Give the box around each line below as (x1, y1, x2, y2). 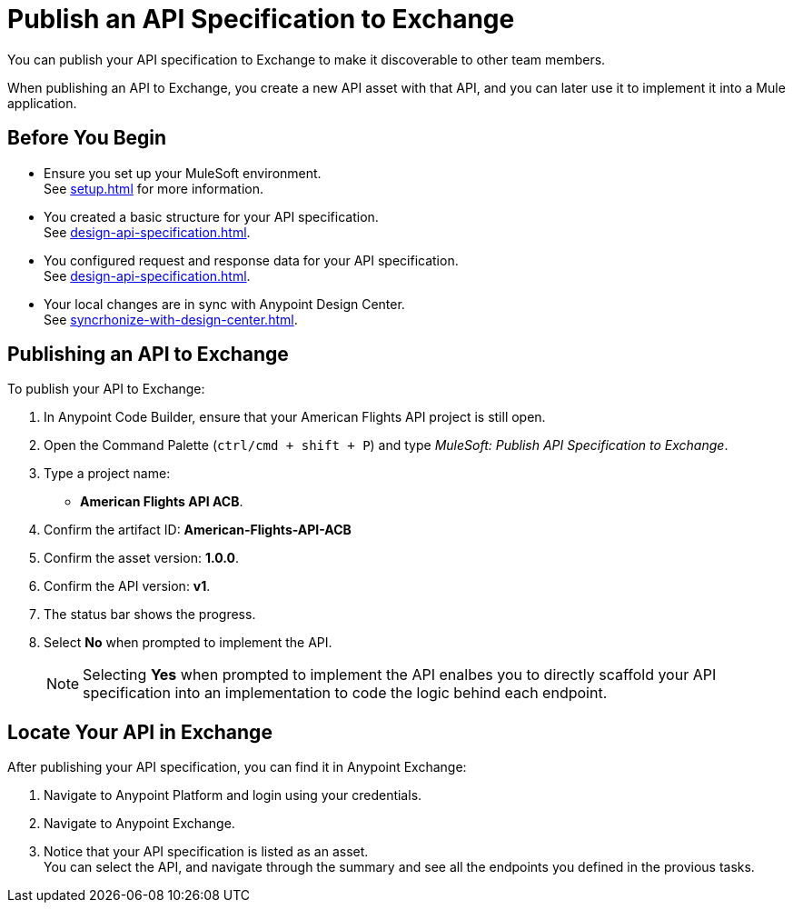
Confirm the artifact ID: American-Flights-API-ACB (44, 522, 352, 538)
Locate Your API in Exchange (7, 720, 273, 744)
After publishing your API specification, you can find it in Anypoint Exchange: (7, 759, 467, 775)
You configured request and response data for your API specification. (44, 252, 459, 268)
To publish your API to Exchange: (7, 381, 205, 397)
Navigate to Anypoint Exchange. (44, 815, 235, 832)
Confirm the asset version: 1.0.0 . (44, 550, 239, 566)
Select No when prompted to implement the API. (44, 635, 332, 651)
